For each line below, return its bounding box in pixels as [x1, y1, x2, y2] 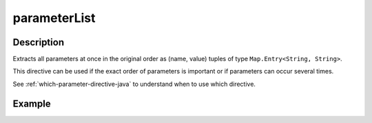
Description [12, 36, 65, 48]
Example [12, 98, 51, 109]
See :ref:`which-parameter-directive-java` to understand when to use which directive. [12, 80, 256, 88]
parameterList [12, 10, 96, 25]
